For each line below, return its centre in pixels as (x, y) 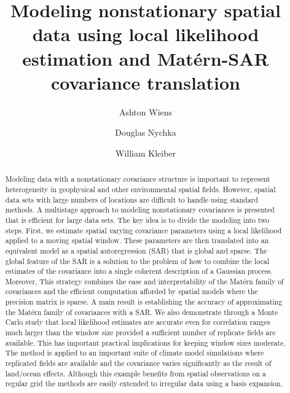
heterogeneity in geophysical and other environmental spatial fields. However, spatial (140, 189)
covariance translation (146, 82)
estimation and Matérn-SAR (146, 58)
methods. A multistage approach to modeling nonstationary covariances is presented (140, 210)
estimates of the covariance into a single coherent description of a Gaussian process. (139, 271)
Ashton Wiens (146, 111)
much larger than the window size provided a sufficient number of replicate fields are (140, 333)
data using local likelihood (146, 34)
